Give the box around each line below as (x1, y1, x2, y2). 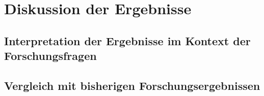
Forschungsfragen (4, 48, 97, 63)
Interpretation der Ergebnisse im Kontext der (4, 33, 251, 48)
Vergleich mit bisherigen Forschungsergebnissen (4, 77, 260, 93)
